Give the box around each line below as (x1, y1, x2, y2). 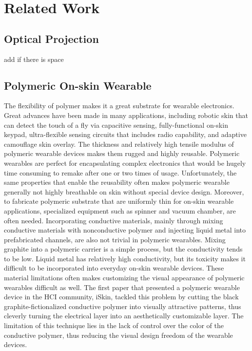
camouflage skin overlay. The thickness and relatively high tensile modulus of (4, 138, 234, 149)
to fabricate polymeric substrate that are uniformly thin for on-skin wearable (4, 196, 234, 206)
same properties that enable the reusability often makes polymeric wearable (4, 177, 230, 187)
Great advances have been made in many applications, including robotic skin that (4, 110, 248, 120)
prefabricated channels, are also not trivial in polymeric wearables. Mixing (4, 234, 226, 244)
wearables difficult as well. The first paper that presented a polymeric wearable (4, 282, 240, 292)
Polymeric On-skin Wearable (4, 78, 152, 93)
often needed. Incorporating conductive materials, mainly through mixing (4, 215, 223, 225)
